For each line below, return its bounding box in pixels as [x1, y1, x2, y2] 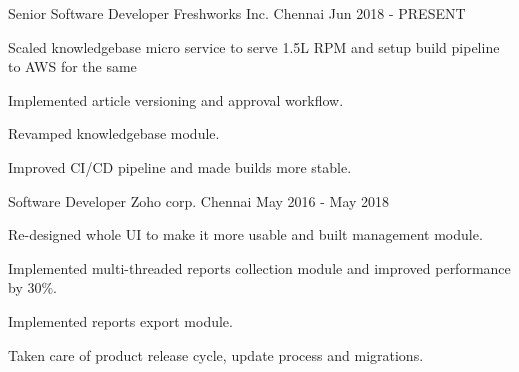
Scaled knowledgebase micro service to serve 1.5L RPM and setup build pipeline [8, 36, 500, 57]
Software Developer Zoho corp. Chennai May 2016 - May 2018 [8, 190, 390, 211]
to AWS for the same [8, 56, 137, 77]
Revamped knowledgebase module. [8, 123, 220, 144]
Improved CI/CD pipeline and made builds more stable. [8, 156, 352, 177]
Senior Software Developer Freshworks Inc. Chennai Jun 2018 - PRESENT [8, 3, 466, 23]
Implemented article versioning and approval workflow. [8, 89, 344, 110]
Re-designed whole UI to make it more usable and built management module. [8, 224, 483, 245]
